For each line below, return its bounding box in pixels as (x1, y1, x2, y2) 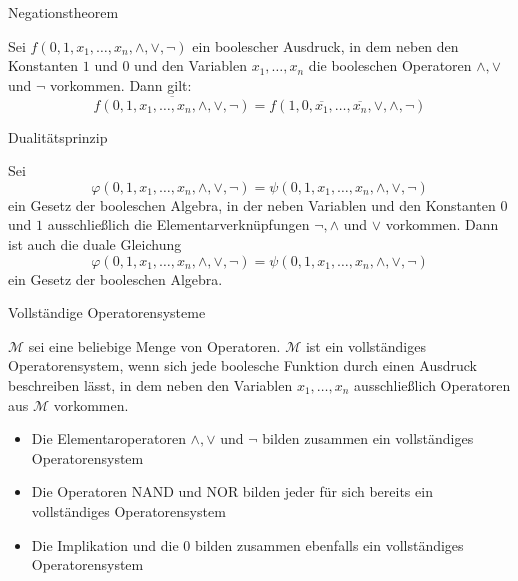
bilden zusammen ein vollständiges (262, 428, 474, 449)
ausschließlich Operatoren (354, 374, 511, 395)
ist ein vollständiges (305, 335, 426, 356)
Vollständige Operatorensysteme (8, 302, 206, 323)
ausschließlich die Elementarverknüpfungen (47, 214, 310, 235)
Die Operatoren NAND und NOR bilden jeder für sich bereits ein (31, 481, 433, 502)
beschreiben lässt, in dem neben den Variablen (8, 374, 293, 395)
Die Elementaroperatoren (31, 428, 186, 449)
